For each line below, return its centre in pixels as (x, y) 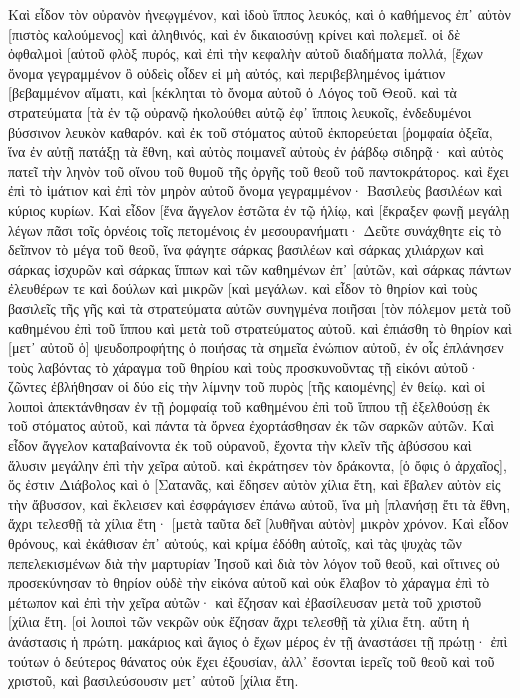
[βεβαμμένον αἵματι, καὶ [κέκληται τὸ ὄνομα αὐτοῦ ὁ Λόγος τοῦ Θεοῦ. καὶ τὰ (232, 92)
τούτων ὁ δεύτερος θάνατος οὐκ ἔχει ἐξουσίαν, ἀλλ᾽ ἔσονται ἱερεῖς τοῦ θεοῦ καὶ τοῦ (251, 660)
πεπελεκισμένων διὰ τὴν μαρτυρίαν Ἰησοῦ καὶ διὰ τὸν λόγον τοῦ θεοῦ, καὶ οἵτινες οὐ (254, 562)
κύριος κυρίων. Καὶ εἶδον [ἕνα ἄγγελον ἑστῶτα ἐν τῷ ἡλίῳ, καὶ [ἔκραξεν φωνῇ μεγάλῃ (259, 209)
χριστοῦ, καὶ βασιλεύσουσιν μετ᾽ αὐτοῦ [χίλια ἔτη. (153, 680)
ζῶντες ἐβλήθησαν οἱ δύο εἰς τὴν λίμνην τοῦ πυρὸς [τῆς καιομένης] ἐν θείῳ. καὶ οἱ (247, 386)
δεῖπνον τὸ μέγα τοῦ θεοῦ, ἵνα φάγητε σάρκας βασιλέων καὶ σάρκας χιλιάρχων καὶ (246, 249)
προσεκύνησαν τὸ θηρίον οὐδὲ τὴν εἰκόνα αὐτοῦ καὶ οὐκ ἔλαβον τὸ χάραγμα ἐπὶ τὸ (249, 582)
